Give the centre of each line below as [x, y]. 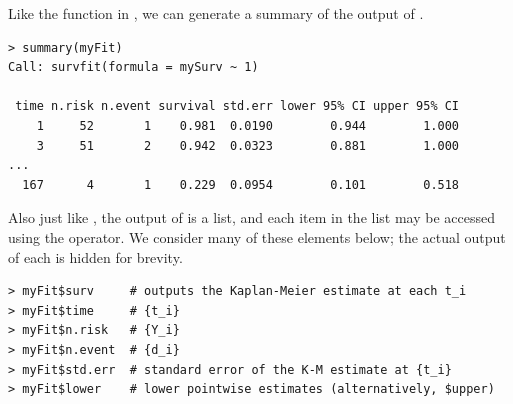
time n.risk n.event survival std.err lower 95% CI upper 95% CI [237, 106]
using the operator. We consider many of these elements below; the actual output [257, 236]
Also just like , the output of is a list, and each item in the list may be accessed [251, 217]
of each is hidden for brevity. [95, 256]
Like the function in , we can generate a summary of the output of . [216, 13]
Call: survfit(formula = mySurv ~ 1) [133, 67]
